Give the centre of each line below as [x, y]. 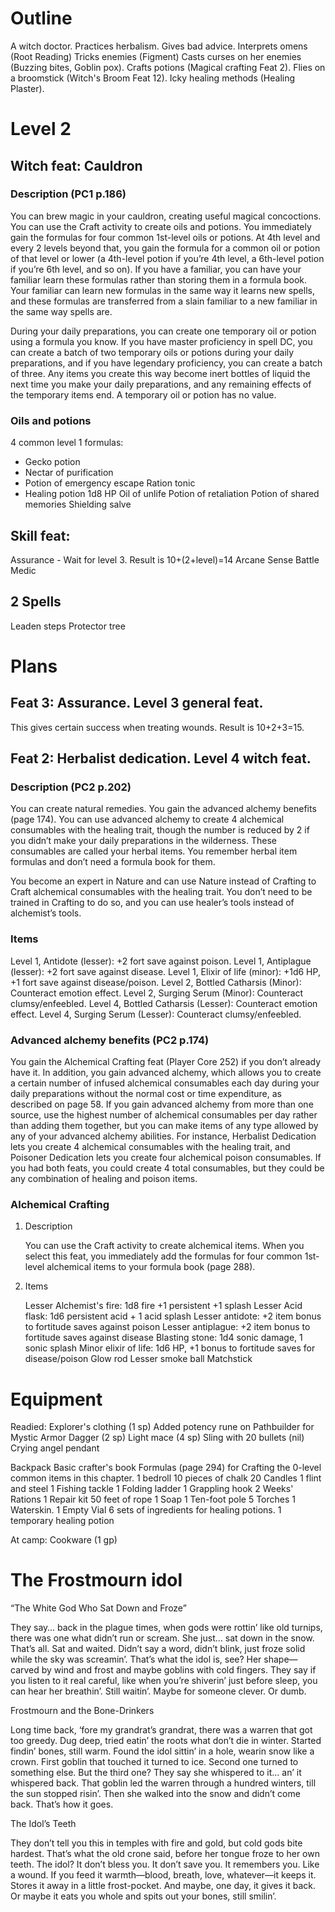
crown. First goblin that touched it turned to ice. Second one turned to [154, 1762]
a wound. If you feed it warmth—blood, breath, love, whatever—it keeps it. [163, 1875]
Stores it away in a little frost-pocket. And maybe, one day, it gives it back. [163, 1886]
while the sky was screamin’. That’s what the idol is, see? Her [136, 1659]
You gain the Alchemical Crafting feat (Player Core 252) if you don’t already [166, 1062]
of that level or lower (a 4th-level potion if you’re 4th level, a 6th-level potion [167, 258]
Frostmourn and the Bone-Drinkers [82, 1711]
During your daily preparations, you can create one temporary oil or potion [163, 331]
